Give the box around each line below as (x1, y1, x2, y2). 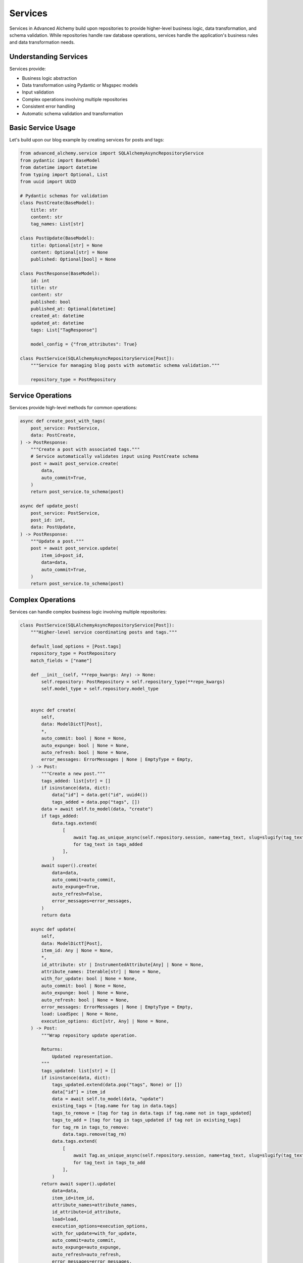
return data (41, 912, 71, 918)
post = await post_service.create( (30, 460, 119, 466)
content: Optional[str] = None (30, 249, 108, 255)
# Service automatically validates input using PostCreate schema (30, 454, 199, 459)
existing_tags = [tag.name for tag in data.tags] (52, 1103, 177, 1109)
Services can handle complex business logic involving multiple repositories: (9, 609, 167, 615)
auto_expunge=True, (52, 884, 100, 890)
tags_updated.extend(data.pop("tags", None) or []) (52, 1082, 183, 1088)
